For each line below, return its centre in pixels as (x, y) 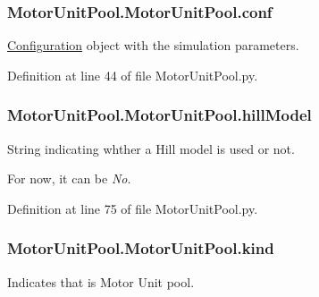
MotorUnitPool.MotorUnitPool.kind (141, 248)
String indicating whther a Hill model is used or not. (151, 148)
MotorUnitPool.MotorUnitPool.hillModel (159, 115)
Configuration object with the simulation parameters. (153, 45)
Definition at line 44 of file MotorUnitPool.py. (133, 75)
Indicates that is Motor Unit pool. (101, 281)
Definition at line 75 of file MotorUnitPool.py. (133, 208)
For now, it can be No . (69, 178)
